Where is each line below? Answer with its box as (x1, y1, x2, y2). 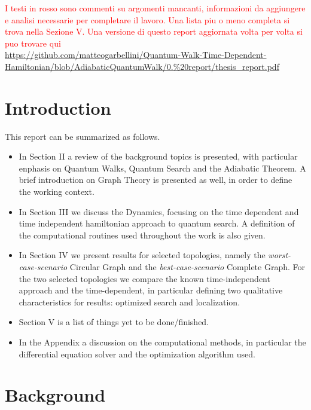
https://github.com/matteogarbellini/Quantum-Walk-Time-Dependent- (5, 48, 267, 61)
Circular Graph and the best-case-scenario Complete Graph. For (69, 261, 305, 273)
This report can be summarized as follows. (5, 130, 160, 142)
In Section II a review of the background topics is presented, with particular (19, 150, 298, 163)
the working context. (19, 185, 94, 198)
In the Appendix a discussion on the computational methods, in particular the (19, 336, 306, 348)
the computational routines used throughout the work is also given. (19, 228, 266, 241)
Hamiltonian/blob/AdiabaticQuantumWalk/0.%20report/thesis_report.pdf (5, 60, 279, 72)
